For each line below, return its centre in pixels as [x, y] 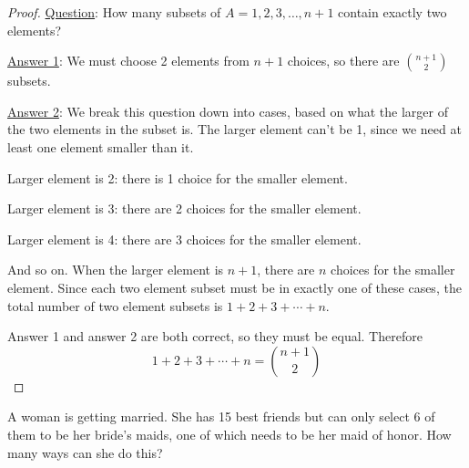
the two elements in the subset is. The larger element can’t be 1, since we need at [234, 129]
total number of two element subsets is [115, 305]
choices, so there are [343, 61]
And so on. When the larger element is [116, 270]
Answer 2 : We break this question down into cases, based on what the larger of [228, 111]
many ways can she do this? [85, 452]
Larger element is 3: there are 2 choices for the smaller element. [184, 208]
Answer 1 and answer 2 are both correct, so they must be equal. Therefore [215, 336]
